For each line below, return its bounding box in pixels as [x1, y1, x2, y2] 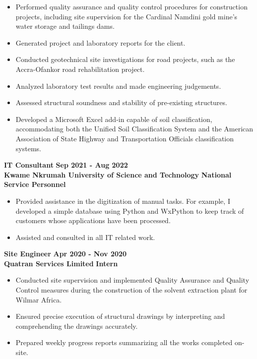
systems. [15, 143, 41, 153]
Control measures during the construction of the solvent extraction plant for [15, 285, 248, 295]
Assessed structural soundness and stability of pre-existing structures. [15, 97, 227, 108]
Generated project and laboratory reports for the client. [15, 37, 186, 48]
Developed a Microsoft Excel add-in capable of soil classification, [15, 114, 212, 124]
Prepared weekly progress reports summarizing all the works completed [15, 337, 233, 348]
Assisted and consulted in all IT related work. [15, 232, 155, 242]
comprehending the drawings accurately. [15, 320, 138, 331]
